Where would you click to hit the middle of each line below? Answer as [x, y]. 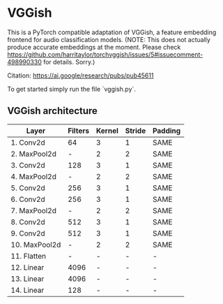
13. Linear [28, 279]
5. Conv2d [28, 188]
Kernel [107, 131]
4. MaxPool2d [34, 176]
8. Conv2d [28, 222]
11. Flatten [29, 256]
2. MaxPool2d [34, 154]
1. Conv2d [28, 143]
